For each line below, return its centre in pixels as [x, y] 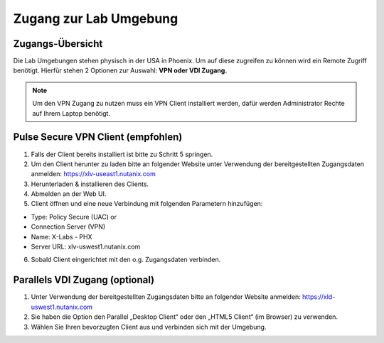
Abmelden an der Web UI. [69, 194]
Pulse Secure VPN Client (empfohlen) [98, 137]
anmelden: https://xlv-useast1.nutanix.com [93, 174]
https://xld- [319, 297]
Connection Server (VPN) [68, 227]
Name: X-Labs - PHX [62, 236]
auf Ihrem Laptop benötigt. [71, 113]
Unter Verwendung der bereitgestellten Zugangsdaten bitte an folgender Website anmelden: [166, 297]
